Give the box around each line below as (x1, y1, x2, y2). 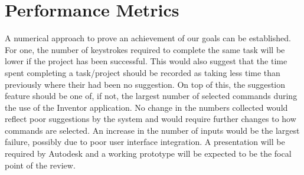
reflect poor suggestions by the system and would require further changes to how (5, 113, 296, 125)
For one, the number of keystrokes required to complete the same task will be (5, 43, 285, 55)
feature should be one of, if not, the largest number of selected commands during (5, 90, 298, 102)
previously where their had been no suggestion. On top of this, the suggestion (5, 78, 286, 90)
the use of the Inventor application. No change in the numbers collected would (5, 101, 288, 113)
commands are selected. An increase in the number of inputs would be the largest (5, 124, 300, 136)
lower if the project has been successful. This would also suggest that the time (5, 55, 287, 67)
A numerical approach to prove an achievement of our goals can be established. (5, 32, 291, 44)
